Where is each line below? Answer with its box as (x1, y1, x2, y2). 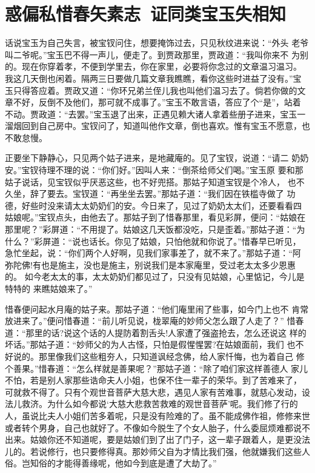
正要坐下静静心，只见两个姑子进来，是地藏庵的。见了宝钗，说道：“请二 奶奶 (5, 151, 309, 164)
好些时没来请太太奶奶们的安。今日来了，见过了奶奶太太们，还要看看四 (21, 199, 302, 211)
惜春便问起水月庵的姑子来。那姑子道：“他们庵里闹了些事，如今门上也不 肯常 (5, 302, 309, 315)
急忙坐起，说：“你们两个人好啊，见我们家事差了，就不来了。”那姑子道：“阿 (5, 246, 301, 259)
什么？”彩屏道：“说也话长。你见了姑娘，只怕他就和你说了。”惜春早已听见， (5, 234, 301, 247)
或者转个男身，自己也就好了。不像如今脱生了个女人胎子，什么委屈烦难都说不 (5, 421, 310, 434)
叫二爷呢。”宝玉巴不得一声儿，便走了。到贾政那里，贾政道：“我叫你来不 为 (5, 48, 300, 61)
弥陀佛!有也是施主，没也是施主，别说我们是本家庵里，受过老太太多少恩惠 (5, 258, 296, 271)
